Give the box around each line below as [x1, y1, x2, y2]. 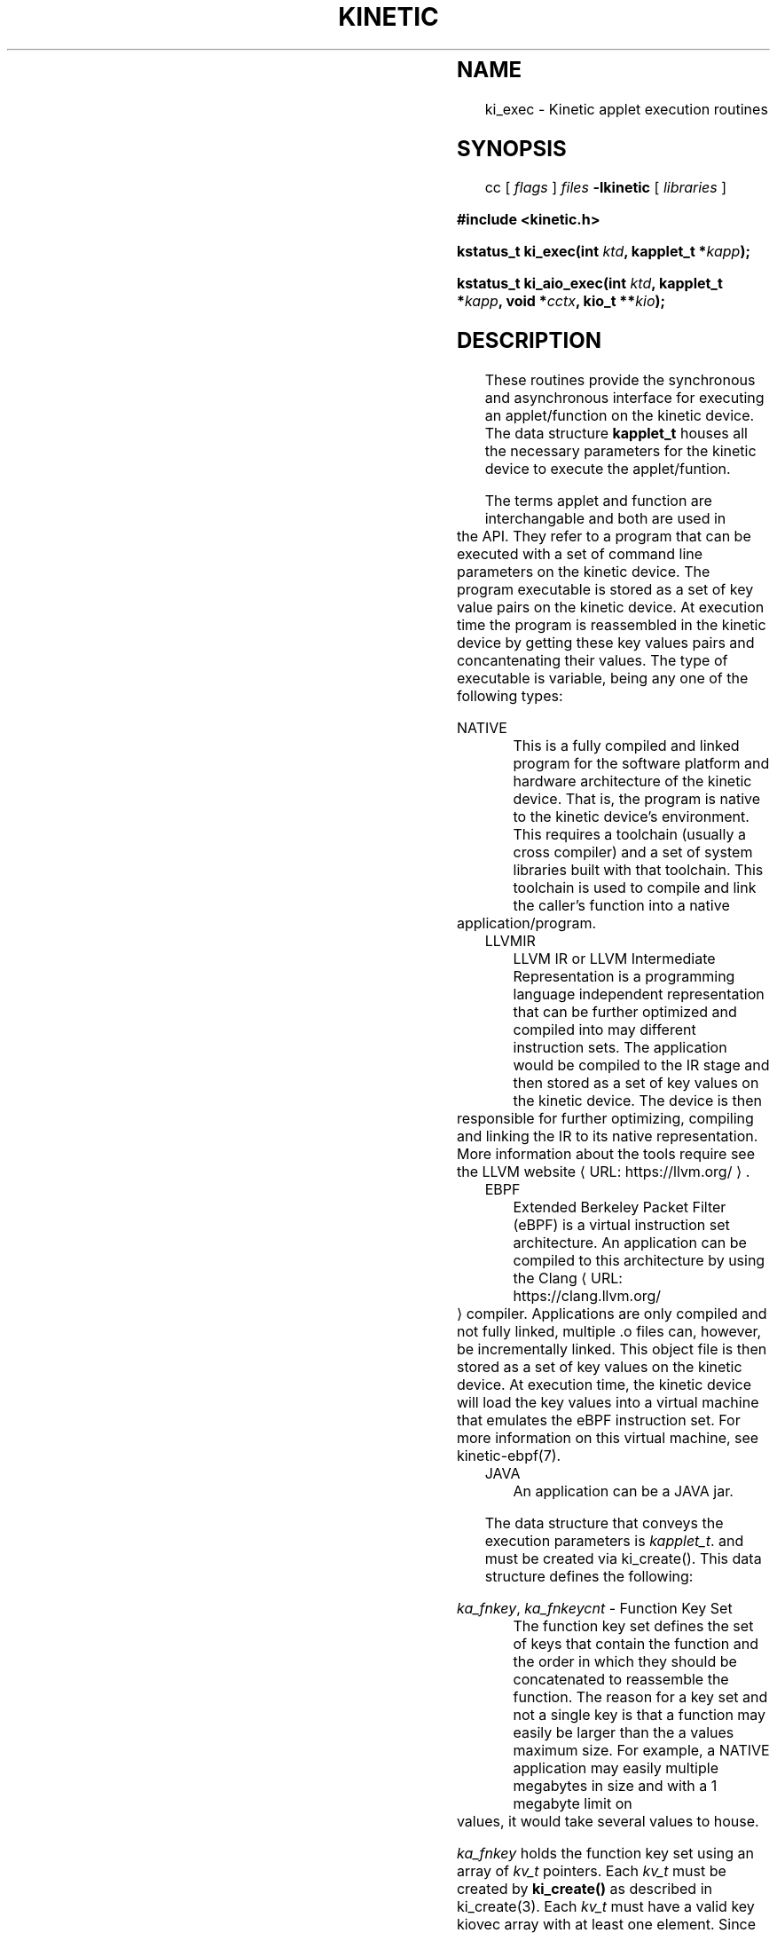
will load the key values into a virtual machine [456, 1393, 759, 1412]
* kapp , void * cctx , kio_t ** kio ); [456, 292, 665, 311]
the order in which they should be [513, 1653, 737, 1671]
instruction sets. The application [513, 1038, 727, 1057]
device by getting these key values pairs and [456, 634, 755, 652]
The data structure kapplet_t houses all [484, 424, 748, 443]
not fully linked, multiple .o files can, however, [456, 1322, 762, 1341]
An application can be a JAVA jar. [513, 1482, 734, 1501]
